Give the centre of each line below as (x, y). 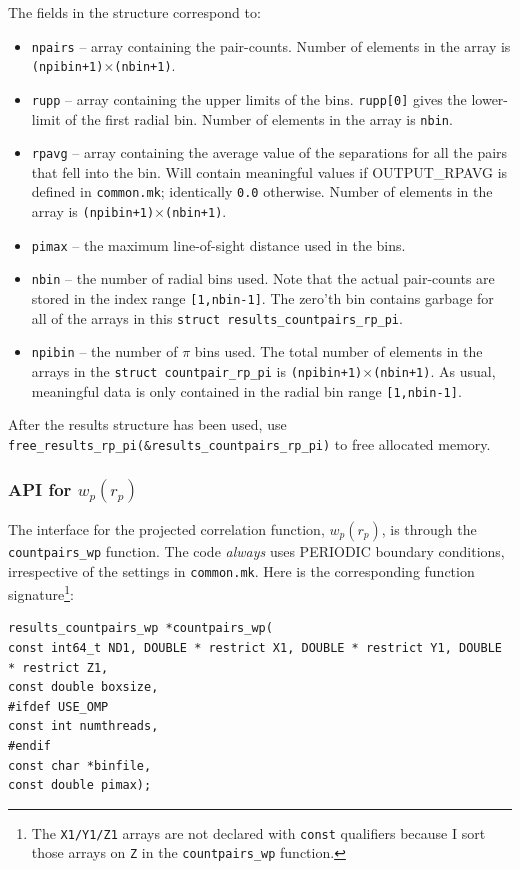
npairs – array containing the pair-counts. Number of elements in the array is (271, 45)
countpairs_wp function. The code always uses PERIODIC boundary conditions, (256, 550)
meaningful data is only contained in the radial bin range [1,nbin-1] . (246, 390)
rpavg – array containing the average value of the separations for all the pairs (269, 152)
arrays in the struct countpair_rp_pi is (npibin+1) (197, 371)
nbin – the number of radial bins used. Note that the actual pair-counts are (263, 278)
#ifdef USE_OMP (58, 706)
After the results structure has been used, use (147, 424)
